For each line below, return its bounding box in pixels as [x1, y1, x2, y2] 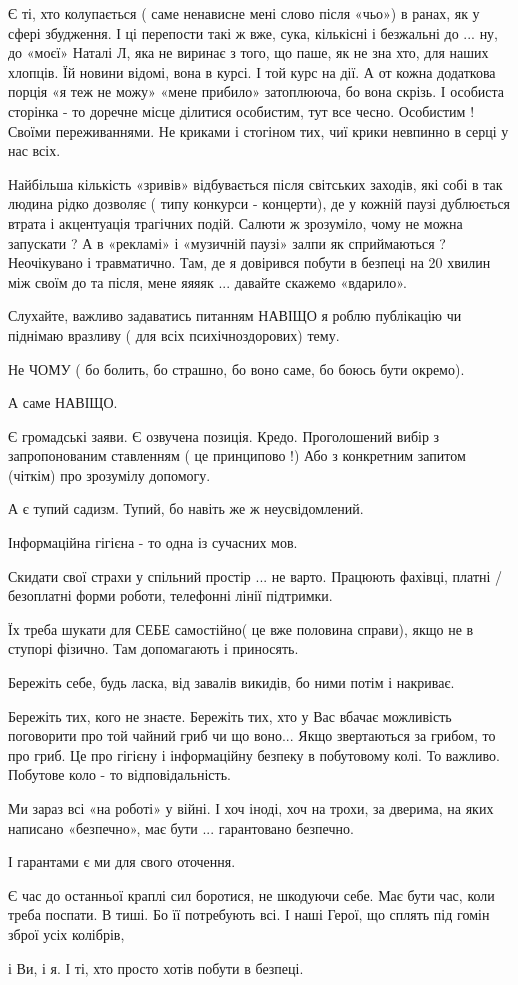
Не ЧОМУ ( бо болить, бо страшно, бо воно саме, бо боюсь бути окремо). [8, 358, 465, 379]
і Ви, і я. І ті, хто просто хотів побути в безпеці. [8, 957, 304, 978]
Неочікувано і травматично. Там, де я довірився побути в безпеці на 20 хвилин [8, 252, 491, 273]
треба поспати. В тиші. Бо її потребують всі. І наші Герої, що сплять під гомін [8, 904, 490, 925]
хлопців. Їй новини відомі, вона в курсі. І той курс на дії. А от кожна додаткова [8, 61, 496, 82]
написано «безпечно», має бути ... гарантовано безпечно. [8, 817, 354, 838]
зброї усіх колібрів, [8, 923, 125, 944]
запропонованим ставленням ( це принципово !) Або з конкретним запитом [8, 445, 466, 466]
